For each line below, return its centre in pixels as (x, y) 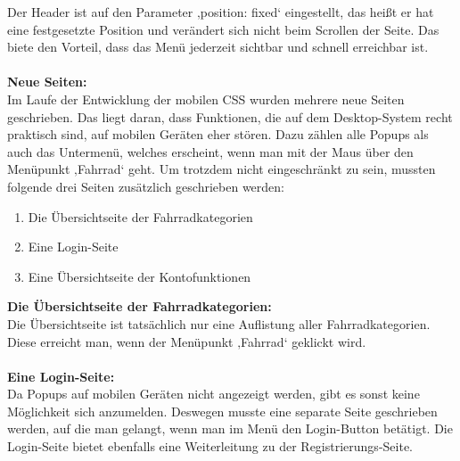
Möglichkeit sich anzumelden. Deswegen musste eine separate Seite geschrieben (222, 411)
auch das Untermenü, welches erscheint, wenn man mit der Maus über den (210, 151)
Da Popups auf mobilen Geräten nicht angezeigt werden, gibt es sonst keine (214, 394)
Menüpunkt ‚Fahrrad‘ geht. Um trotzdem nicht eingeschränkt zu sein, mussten (222, 169)
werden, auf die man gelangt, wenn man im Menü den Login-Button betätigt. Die (230, 428)
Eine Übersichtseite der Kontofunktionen (140, 276)
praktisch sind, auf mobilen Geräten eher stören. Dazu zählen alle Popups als (218, 134)
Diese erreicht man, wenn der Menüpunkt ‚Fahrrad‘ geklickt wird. (187, 341)
